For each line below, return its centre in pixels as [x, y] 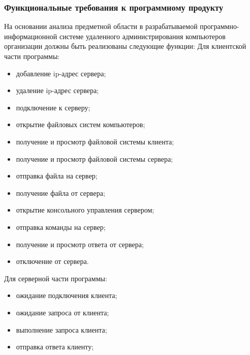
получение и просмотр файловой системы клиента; [95, 141]
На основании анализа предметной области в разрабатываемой [101, 26]
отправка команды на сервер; [61, 227]
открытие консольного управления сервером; [85, 210]
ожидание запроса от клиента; [63, 312]
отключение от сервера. [52, 261]
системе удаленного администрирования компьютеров [142, 36]
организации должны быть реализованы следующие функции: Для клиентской [125, 46]
